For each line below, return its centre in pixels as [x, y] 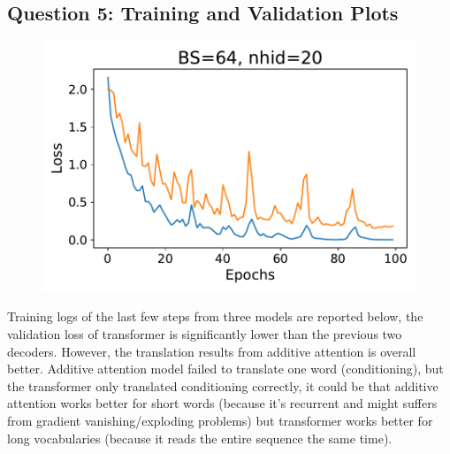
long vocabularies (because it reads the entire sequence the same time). [200, 438]
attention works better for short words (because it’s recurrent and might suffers [222, 403]
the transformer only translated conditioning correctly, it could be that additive [223, 385]
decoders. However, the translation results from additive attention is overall [212, 351]
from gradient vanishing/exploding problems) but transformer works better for [220, 421]
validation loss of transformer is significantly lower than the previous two [205, 334]
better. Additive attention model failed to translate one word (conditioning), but [225, 369]
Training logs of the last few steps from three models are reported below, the [215, 316]
